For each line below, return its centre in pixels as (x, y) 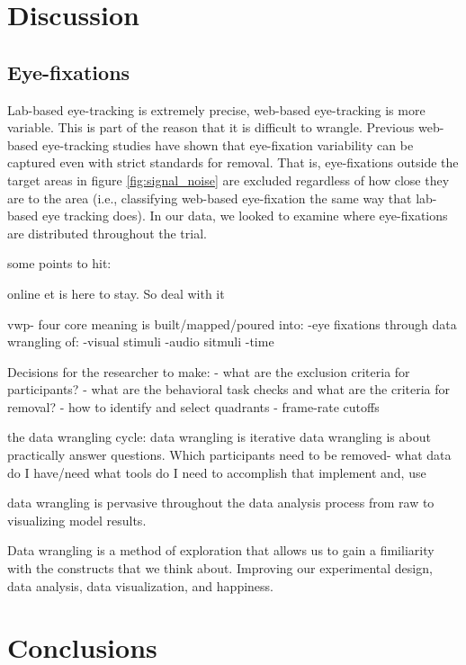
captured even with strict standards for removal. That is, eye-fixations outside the (233, 162)
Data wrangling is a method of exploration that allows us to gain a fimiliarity (221, 550)
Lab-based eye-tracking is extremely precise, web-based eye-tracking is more (216, 109)
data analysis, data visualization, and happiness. (140, 585)
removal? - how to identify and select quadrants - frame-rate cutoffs (193, 406)
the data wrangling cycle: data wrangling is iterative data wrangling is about (219, 437)
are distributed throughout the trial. (107, 233)
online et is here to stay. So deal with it (116, 293)
